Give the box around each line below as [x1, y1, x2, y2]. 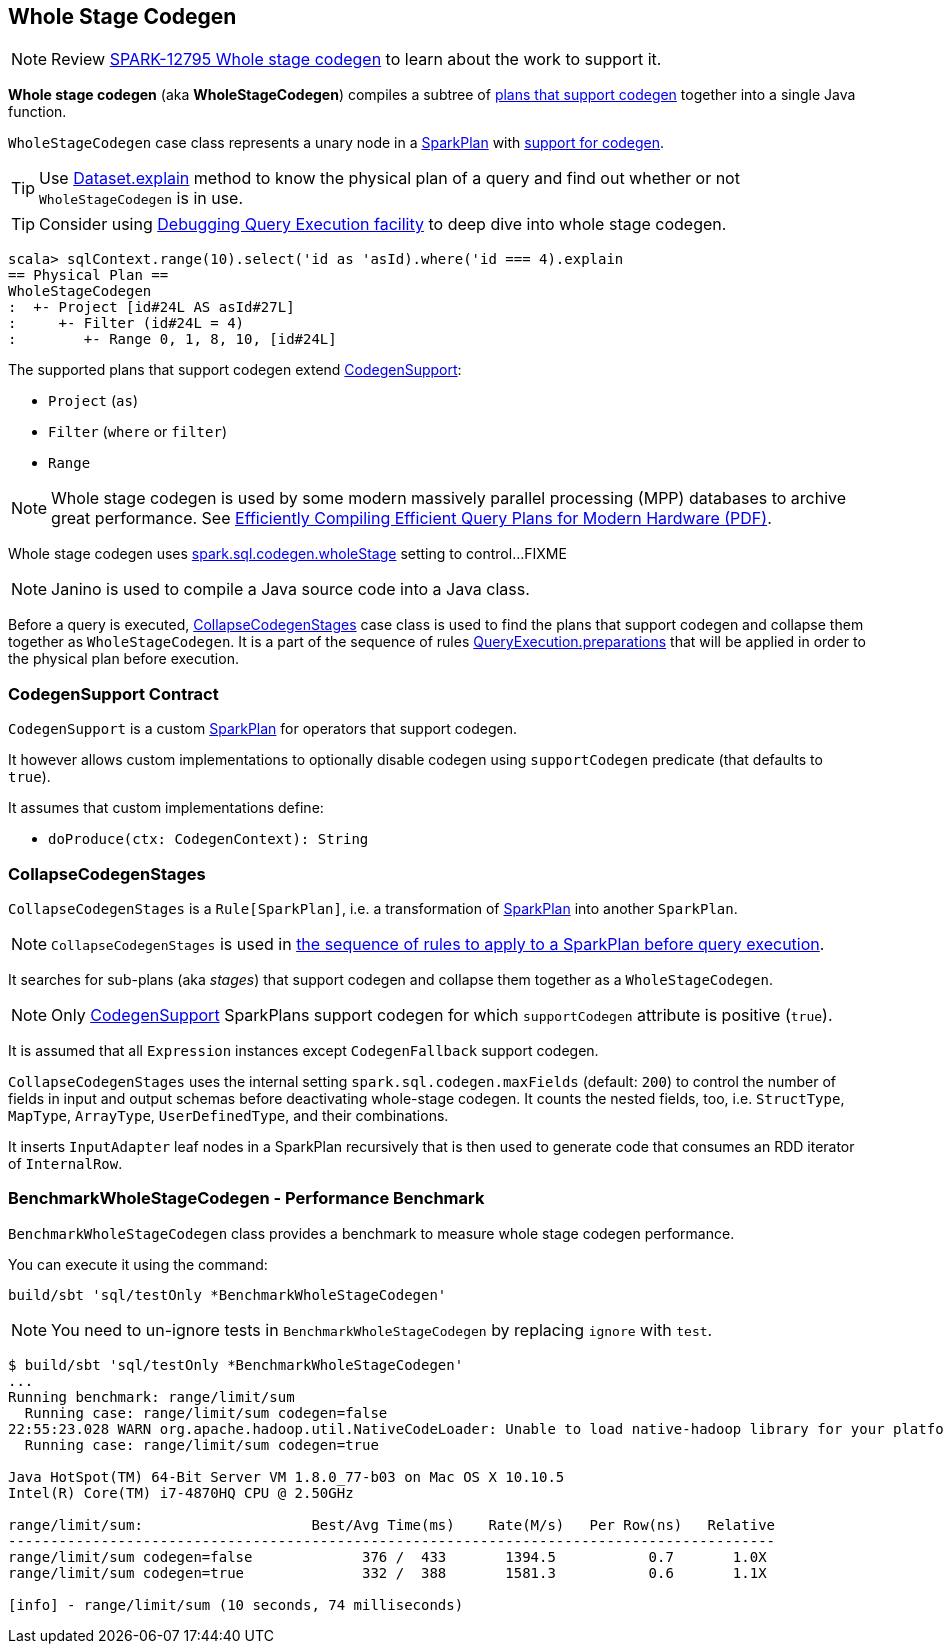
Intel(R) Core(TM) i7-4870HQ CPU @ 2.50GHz [8, 1484, 354, 1501]
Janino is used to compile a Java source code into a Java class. [51, 579, 530, 600]
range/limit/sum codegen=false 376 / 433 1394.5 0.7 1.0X [8, 1548, 767, 1565]
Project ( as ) [48, 392, 139, 410]
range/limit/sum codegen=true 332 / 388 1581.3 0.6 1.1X [8, 1564, 767, 1581]
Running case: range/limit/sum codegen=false [24, 1404, 388, 1421]
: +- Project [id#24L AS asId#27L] [8, 299, 295, 316]
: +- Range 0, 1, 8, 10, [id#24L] [8, 331, 337, 348]
